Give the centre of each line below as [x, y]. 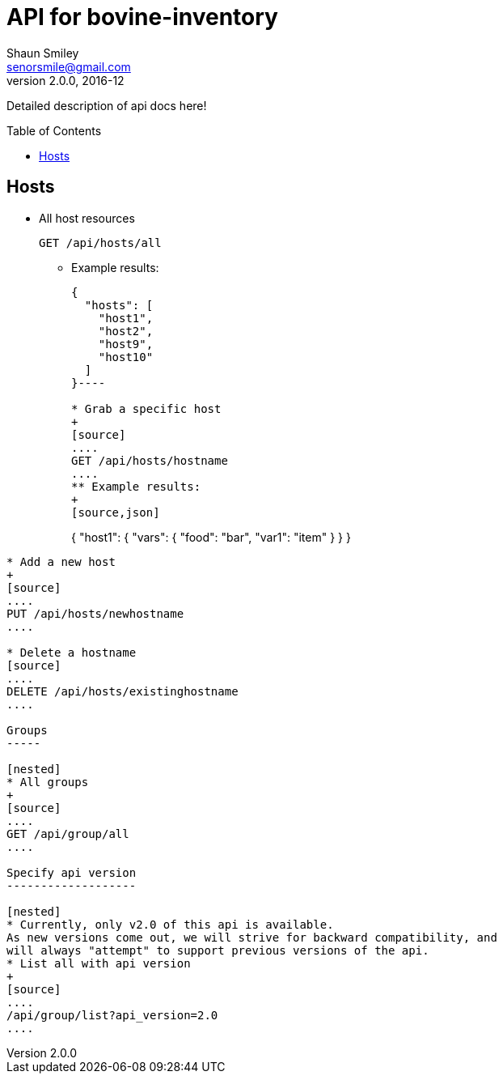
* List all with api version [99, 963]
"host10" [126, 357]
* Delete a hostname [72, 652]
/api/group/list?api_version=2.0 [112, 1015]
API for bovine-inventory [142, 17]
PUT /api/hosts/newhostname [95, 613]
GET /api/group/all [68, 833]
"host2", [126, 331]
